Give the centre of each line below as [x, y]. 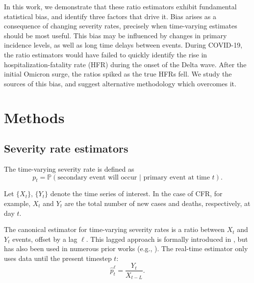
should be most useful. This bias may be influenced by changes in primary [115, 35]
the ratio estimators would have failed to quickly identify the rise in [106, 54]
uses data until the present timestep [58, 258]
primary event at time [177, 177]
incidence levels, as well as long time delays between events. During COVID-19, [123, 45]
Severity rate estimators [66, 148]
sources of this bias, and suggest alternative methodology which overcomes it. [120, 83]
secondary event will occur [97, 177]
